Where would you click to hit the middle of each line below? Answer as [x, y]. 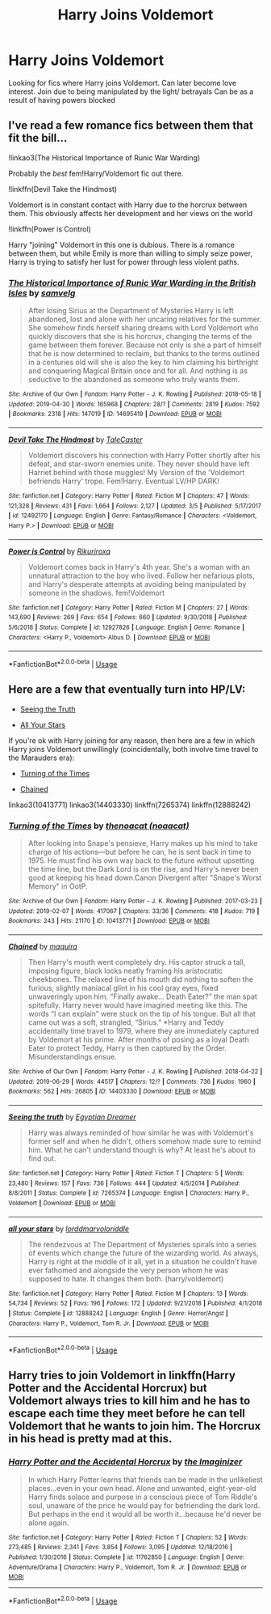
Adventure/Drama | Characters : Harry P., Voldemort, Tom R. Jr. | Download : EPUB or [128, 1567]
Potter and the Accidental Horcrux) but [108, 1389]
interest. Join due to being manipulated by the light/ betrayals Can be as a [131, 91]
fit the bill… [38, 138]
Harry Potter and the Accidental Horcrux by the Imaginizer [125, 1462]
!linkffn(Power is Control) [50, 229]
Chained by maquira [43, 946]
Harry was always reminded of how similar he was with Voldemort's [141, 1132]
